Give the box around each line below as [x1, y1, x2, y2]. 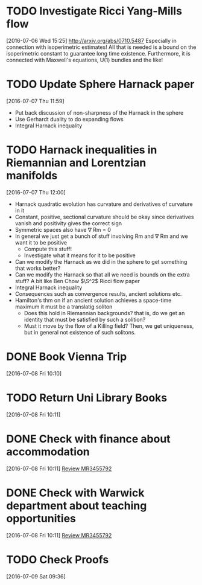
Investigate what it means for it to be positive [24, 252, 136, 259]
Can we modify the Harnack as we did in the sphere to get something [14, 258, 188, 265]
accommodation [6, 445, 90, 458]
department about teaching [6, 499, 147, 513]
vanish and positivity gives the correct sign [14, 219, 122, 227]
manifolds [6, 169, 58, 182]
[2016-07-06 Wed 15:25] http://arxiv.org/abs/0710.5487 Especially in [6, 37, 177, 44]
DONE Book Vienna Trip [6, 350, 127, 363]
